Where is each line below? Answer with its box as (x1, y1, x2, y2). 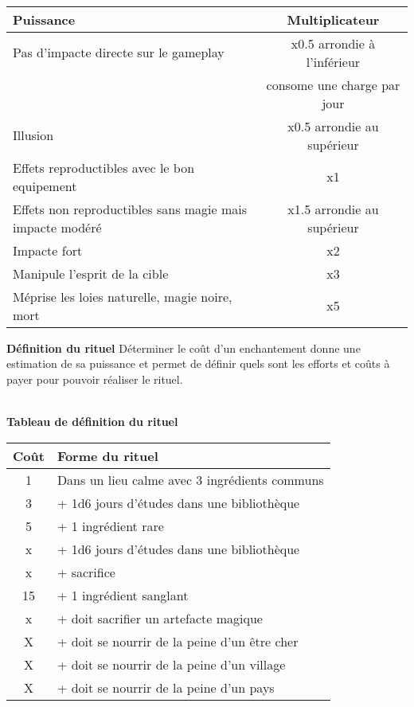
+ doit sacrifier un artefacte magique (57, 608, 263, 627)
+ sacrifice (57, 562, 115, 581)
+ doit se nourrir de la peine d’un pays (57, 678, 275, 697)
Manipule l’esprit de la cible (13, 264, 169, 283)
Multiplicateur (287, 10, 380, 29)
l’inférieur (306, 52, 361, 71)
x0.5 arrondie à (291, 33, 376, 53)
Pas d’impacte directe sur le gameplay (13, 43, 225, 62)
